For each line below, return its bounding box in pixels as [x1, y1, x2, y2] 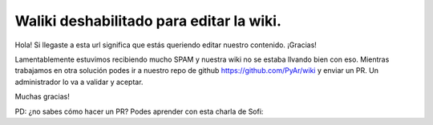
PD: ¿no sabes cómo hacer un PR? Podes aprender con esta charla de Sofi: [14, 107, 264, 116]
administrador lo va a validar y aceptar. [14, 77, 144, 87]
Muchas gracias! [14, 92, 70, 102]
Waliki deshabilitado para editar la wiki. [14, 12, 282, 30]
